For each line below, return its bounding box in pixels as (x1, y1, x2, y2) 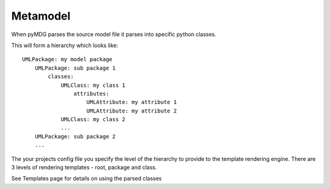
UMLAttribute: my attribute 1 (86, 98, 177, 106)
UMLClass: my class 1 (61, 81, 125, 89)
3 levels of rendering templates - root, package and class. (11, 164, 157, 171)
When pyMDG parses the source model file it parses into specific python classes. (11, 31, 217, 38)
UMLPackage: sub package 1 (34, 64, 116, 72)
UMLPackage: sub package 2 (34, 133, 116, 140)
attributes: (73, 90, 109, 97)
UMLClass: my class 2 (61, 116, 125, 123)
